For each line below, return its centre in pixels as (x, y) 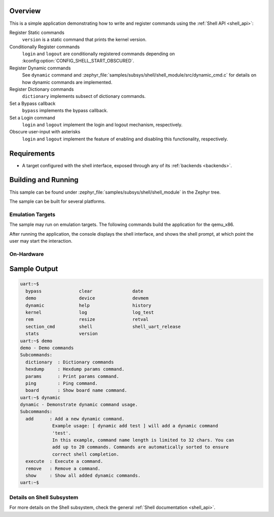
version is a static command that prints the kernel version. (84, 40)
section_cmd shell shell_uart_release (103, 326)
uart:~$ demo (36, 341)
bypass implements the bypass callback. (65, 110)
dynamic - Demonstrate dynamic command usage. (79, 405)
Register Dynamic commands (40, 68)
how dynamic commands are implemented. (67, 82)
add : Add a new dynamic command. (75, 419)
